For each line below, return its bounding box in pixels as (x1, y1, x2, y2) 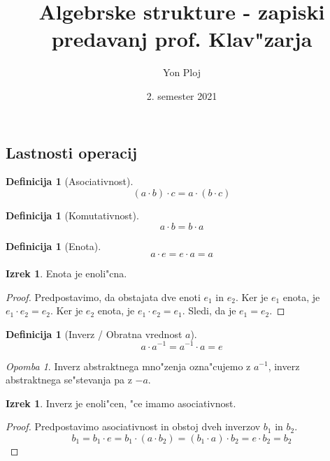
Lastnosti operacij (6, 141, 138, 163)
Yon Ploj (163, 65, 201, 80)
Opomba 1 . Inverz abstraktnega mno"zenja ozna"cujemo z (6, 358, 251, 373)
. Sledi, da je (182, 303, 236, 318)
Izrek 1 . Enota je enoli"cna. (6, 266, 127, 281)
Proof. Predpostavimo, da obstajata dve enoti (6, 289, 201, 304)
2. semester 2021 (146, 88, 217, 103)
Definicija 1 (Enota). (6, 238, 101, 253)
